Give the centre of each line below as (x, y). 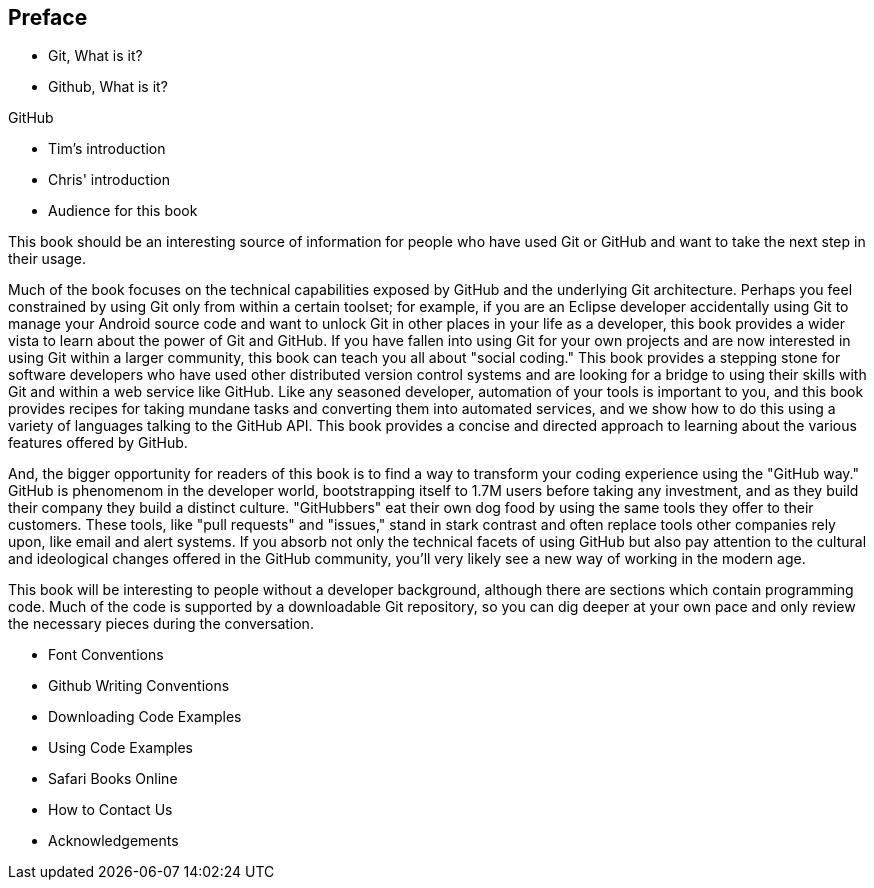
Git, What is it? (95, 56)
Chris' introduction (109, 180)
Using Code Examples (120, 748)
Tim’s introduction (107, 149)
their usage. (47, 259)
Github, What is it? (108, 87)
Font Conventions (106, 655)
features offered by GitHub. (98, 443)
